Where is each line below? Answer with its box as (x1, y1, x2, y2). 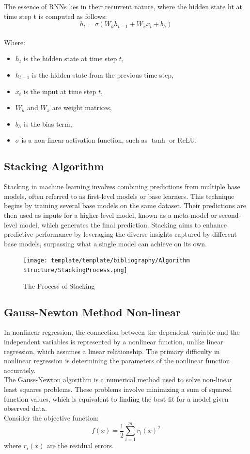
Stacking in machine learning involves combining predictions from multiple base (4, 181, 240, 192)
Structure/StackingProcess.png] (23, 266, 127, 274)
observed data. (4, 403, 47, 413)
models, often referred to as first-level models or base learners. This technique (4, 191, 234, 201)
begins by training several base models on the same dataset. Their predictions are (4, 200, 247, 211)
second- (219, 210, 241, 220)
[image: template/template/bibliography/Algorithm (23, 257, 190, 264)
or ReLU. (169, 135, 197, 145)
